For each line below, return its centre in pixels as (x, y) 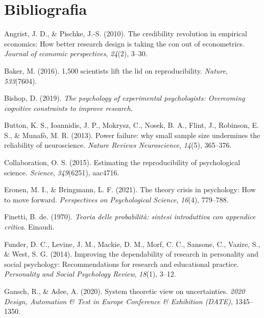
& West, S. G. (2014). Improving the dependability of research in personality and (131, 254)
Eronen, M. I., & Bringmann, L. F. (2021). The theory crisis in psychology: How (130, 189)
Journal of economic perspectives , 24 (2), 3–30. (76, 53)
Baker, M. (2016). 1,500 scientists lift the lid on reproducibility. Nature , (116, 70)
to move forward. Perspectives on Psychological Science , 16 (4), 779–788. (116, 199)
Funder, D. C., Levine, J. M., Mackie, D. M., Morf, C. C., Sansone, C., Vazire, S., (132, 244)
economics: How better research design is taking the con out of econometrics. (125, 43)
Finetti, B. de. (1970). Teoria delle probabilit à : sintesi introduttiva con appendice (130, 217)
